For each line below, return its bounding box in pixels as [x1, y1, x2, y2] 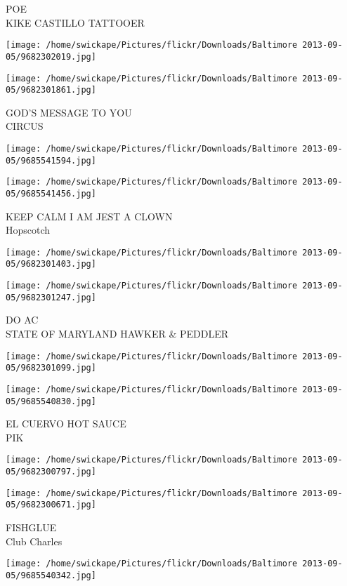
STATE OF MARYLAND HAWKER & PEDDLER [6, 326, 228, 341]
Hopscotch [6, 222, 51, 237]
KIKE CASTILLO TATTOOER [6, 15, 145, 29]
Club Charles [6, 533, 63, 548]
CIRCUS [6, 119, 44, 133]
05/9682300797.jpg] [6, 467, 96, 477]
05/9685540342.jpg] [6, 570, 96, 580]
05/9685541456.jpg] [6, 188, 96, 199]
